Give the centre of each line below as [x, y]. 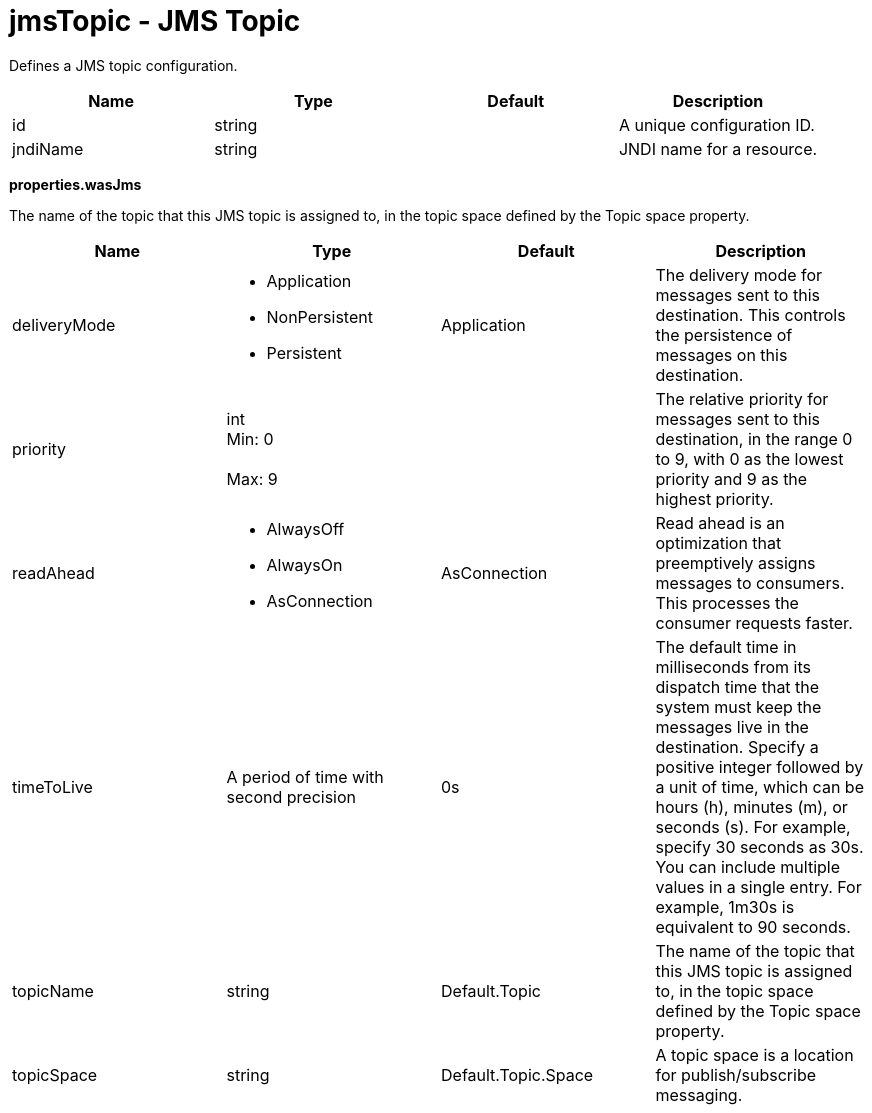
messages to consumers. [750, 582]
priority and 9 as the [731, 478]
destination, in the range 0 [754, 438]
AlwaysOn [304, 564]
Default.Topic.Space [517, 1074]
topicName [53, 990]
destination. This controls [750, 314]
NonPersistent [319, 316]
